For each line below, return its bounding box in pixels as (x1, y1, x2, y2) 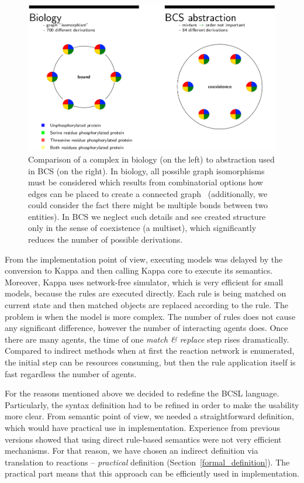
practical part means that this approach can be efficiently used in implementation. (5, 467, 299, 479)
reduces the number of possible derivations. (28, 233, 183, 246)
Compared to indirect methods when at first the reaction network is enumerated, (5, 344, 295, 357)
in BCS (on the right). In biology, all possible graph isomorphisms (28, 164, 265, 177)
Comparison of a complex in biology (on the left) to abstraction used (28, 153, 275, 165)
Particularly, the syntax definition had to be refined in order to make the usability (5, 398, 299, 410)
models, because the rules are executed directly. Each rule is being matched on (5, 287, 286, 299)
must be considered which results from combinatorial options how (28, 176, 263, 188)
